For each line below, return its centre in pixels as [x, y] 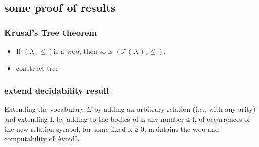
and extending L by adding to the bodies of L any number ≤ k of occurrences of [127, 119]
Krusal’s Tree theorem [51, 32]
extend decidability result [57, 90]
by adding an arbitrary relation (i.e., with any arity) [175, 109]
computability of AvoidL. [43, 139]
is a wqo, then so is [83, 51]
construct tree [37, 68]
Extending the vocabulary [44, 109]
